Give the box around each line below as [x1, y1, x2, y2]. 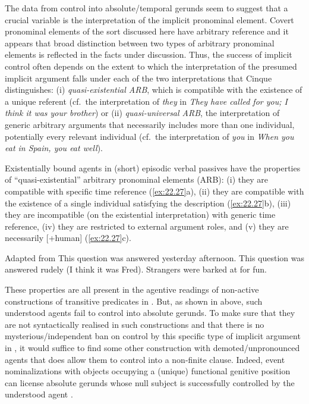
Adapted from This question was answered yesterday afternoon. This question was [5, 251, 304, 264]
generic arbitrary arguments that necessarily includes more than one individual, [5, 118, 295, 130]
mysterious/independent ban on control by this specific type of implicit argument [5, 330, 301, 342]
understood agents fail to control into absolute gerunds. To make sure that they [5, 306, 295, 319]
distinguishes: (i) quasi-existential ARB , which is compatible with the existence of [5, 83, 302, 96]
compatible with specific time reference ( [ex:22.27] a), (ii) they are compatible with [5, 184, 304, 197]
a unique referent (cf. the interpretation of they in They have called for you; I [5, 95, 288, 107]
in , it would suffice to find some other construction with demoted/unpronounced [5, 342, 300, 354]
